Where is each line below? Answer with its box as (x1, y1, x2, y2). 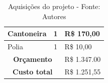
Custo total (13, 66, 53, 76)
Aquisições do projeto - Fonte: (8, 1, 100, 11)
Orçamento (13, 53, 52, 64)
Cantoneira (8, 28, 47, 39)
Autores (42, 11, 66, 21)
